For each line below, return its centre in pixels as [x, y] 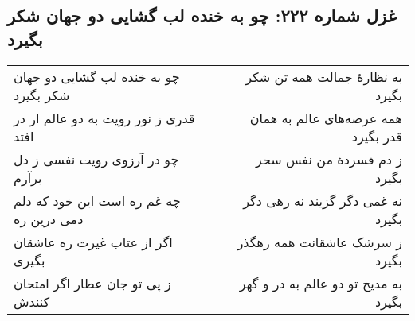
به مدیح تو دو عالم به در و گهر [321, 283]
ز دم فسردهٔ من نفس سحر [329, 159]
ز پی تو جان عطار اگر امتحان [92, 283]
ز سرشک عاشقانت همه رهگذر [319, 242]
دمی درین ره [49, 219]
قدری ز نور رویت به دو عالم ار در [104, 118]
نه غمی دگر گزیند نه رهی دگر [323, 200]
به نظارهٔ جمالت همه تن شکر [324, 76]
